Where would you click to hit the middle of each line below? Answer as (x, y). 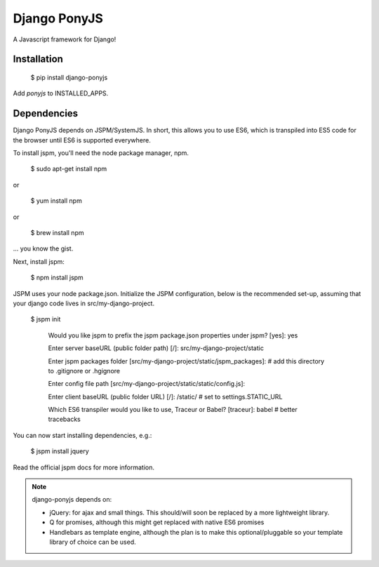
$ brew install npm (57, 232)
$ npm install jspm (57, 278)
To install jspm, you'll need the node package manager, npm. (101, 153)
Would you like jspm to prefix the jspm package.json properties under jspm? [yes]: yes (173, 335)
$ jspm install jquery (60, 451)
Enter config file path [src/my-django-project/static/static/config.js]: (147, 384)
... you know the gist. (43, 248)
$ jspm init (46, 319)
